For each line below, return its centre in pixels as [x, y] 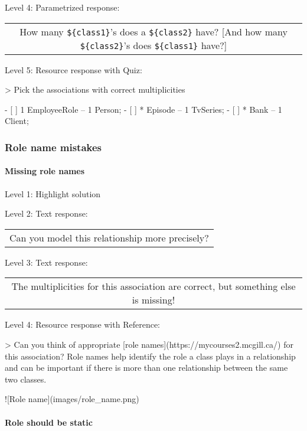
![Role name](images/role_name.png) [72, 399]
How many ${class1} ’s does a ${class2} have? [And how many [153, 31]
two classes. [26, 379]
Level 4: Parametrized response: [62, 7]
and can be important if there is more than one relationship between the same [146, 368]
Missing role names [45, 171]
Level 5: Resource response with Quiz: [74, 69]
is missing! [153, 300]
